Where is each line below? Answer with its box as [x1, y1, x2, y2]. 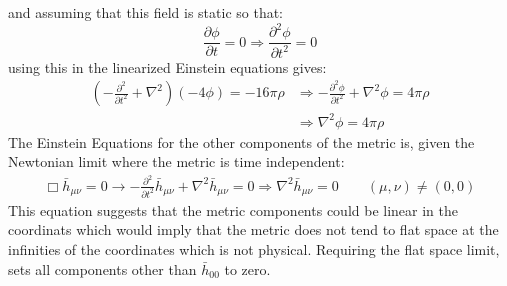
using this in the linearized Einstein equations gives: [8, 56, 327, 77]
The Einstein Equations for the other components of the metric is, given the [8, 131, 475, 152]
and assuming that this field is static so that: [8, 2, 284, 22]
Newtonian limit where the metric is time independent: [8, 151, 345, 172]
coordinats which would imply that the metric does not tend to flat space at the [8, 219, 499, 240]
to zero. [224, 258, 271, 279]
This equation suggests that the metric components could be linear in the [8, 199, 459, 220]
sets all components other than [8, 258, 197, 279]
